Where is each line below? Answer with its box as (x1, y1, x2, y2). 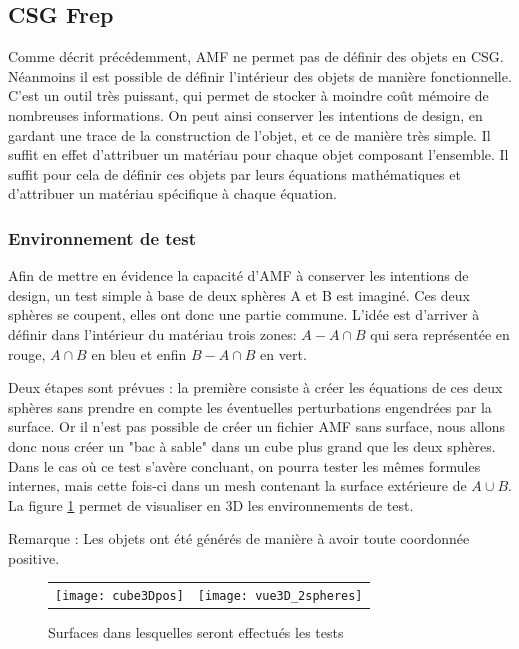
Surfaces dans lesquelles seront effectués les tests (48, 622, 344, 643)
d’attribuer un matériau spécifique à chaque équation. (8, 183, 337, 204)
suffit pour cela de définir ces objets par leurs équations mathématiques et (8, 163, 461, 184)
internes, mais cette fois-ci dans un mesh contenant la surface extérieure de (8, 475, 467, 496)
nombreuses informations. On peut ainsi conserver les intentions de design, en (8, 104, 483, 125)
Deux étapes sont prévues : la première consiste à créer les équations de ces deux (8, 377, 503, 398)
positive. (8, 547, 60, 568)
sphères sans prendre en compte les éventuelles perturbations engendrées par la (8, 396, 492, 417)
